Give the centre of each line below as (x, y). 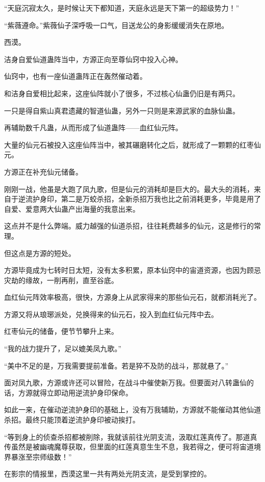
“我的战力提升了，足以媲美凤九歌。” (63, 348)
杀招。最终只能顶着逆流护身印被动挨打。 (72, 420)
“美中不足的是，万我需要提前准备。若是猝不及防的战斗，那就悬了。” (116, 365)
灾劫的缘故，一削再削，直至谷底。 (61, 280)
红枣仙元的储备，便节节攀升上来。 (61, 331)
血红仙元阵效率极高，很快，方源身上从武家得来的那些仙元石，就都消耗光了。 (132, 297)
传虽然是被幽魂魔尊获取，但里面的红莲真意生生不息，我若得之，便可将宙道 (129, 447)
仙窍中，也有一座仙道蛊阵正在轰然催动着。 (75, 76)
